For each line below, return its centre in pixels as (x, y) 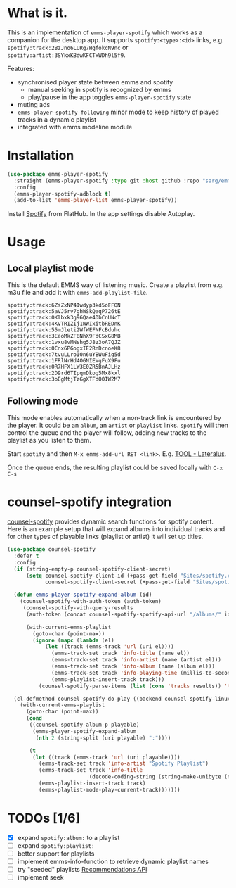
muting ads (34, 104)
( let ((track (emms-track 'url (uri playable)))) (106, 757)
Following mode (43, 401)
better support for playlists (56, 854)
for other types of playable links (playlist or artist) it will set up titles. (105, 537)
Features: (21, 68)
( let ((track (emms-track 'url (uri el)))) (109, 647)
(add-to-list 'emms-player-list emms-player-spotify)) (96, 201)
